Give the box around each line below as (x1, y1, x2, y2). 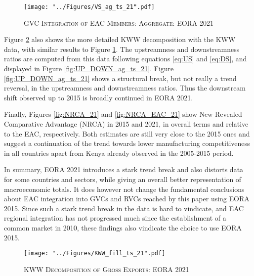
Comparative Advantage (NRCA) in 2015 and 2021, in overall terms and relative (4, 119, 249, 129)
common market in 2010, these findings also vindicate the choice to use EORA (4, 222, 242, 232)
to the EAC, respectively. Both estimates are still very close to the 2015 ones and (4, 128, 250, 138)
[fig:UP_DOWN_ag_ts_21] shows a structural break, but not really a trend (4, 73, 237, 83)
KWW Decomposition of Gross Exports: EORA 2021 (24, 264, 189, 274)
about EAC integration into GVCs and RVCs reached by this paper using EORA (4, 193, 250, 204)
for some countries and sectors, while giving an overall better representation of (4, 174, 242, 184)
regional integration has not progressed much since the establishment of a (4, 213, 226, 223)
